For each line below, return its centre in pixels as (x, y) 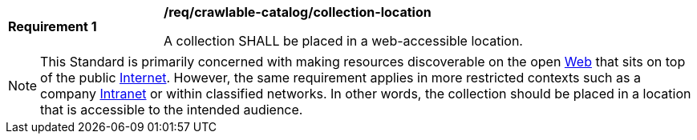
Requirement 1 (53, 26)
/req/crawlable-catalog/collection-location (298, 12)
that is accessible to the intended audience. (172, 110)
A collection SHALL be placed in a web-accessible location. (343, 41)
